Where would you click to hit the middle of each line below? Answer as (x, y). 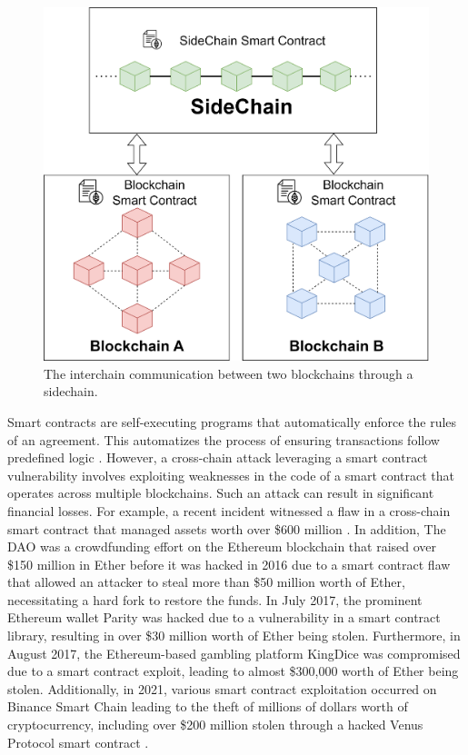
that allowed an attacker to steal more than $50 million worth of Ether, (206, 582)
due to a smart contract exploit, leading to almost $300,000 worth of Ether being (233, 671)
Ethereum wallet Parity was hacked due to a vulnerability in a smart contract (224, 617)
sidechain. (71, 391)
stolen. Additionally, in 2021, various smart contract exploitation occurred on (222, 688)
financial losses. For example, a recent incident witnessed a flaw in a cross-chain (229, 510)
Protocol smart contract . (78, 742)
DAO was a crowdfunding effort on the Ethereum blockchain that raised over (222, 546)
